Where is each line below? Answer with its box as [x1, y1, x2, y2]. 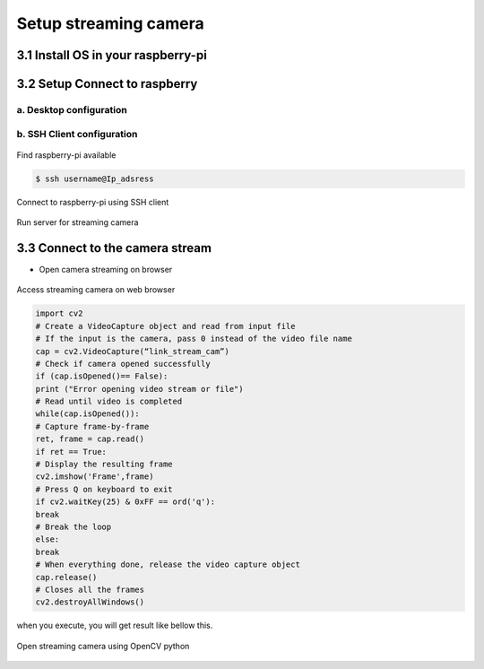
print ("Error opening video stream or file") [35, 384, 244, 394]
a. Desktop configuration [16, 103, 127, 116]
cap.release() [35, 572, 98, 582]
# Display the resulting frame [35, 459, 174, 470]
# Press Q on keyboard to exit [35, 484, 174, 494]
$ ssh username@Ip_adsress [35, 173, 154, 184]
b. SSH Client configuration [16, 127, 138, 140]
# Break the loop [35, 521, 112, 532]
